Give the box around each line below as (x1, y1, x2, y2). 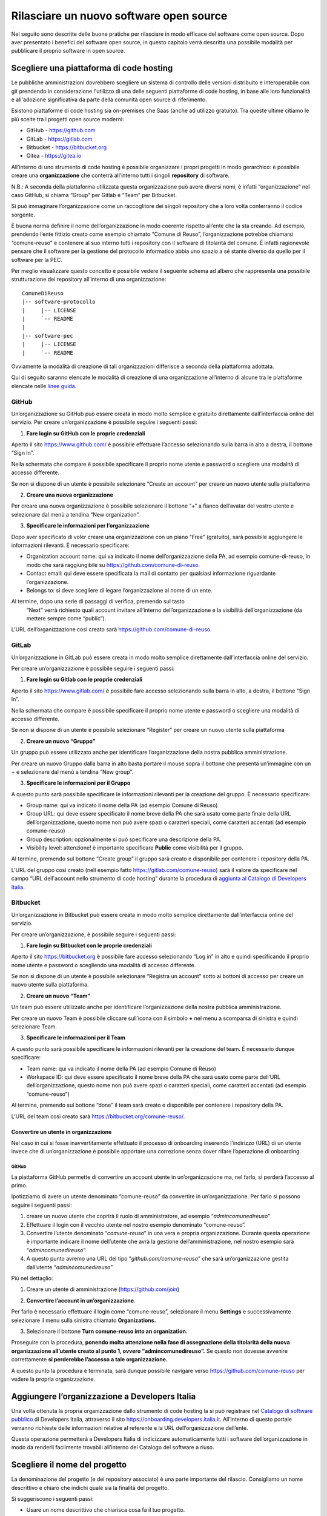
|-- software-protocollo (22, 298, 96, 306)
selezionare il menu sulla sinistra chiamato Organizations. (11, 1316, 156, 1324)
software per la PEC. (11, 256, 63, 263)
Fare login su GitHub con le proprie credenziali (26, 429, 145, 437)
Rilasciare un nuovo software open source (11, 9, 228, 22)
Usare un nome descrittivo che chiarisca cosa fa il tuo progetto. (26, 1506, 185, 1514)
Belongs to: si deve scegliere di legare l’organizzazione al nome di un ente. (26, 586, 213, 594)
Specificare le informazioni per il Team (26, 1034, 125, 1041)
